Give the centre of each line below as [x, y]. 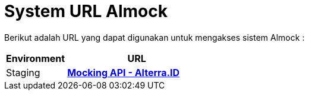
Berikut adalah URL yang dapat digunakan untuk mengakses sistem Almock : [154, 37]
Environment [36, 58]
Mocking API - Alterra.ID [124, 72]
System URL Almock [86, 11]
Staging [23, 72]
